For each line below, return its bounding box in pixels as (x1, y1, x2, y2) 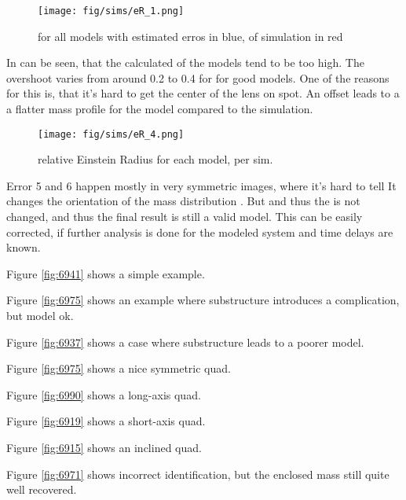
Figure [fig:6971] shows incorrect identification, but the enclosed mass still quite (6, 465, 390, 482)
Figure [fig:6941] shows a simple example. (6, 265, 205, 281)
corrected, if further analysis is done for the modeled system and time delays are (6, 223, 393, 240)
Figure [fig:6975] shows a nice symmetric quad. (6, 360, 231, 377)
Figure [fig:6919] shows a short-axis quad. (6, 413, 206, 429)
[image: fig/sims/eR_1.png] (38, 6, 185, 17)
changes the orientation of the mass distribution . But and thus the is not (6, 193, 360, 209)
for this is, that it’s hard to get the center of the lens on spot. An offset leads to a (6, 85, 400, 101)
